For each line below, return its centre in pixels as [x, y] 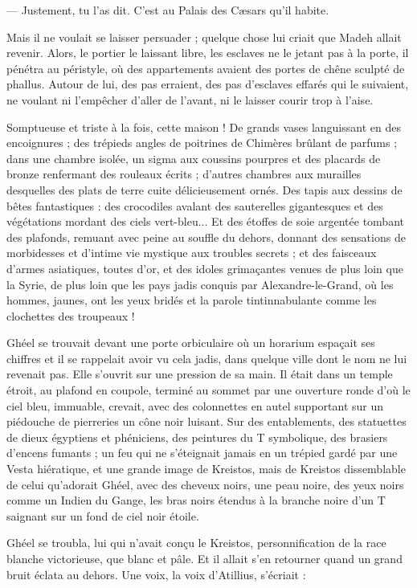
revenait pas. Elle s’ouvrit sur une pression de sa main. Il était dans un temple [200, 374]
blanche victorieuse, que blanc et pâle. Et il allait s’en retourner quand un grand [204, 558]
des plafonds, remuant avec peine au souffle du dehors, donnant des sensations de [206, 237]
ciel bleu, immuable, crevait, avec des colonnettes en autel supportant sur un [195, 405]
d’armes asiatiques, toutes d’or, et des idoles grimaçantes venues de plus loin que [205, 268]
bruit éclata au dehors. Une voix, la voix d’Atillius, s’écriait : [156, 574]
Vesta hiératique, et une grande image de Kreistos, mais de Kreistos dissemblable [206, 469]
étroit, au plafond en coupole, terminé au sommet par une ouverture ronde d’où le [208, 390]
